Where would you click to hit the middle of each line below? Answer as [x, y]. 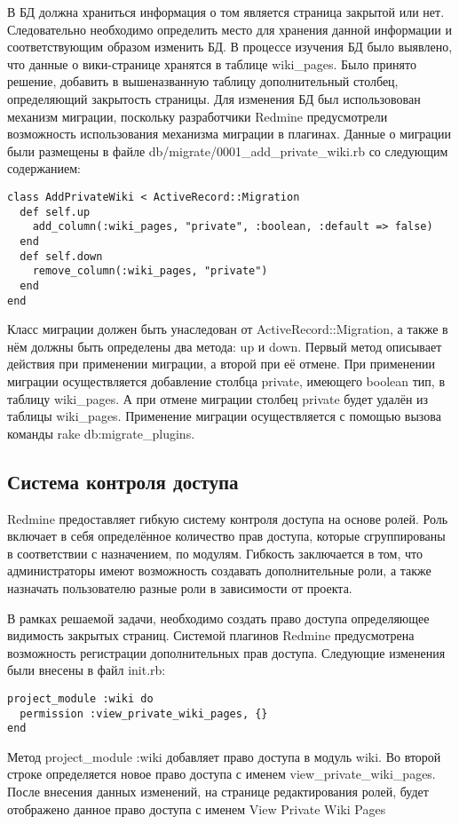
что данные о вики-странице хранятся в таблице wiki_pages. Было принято [212, 63]
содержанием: [44, 168]
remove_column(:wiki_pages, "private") [150, 271]
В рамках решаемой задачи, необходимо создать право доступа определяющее [218, 618]
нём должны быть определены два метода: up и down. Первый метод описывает [225, 346]
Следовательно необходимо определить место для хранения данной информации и [229, 29]
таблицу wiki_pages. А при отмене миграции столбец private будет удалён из [218, 398]
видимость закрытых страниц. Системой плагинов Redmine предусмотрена [211, 635]
